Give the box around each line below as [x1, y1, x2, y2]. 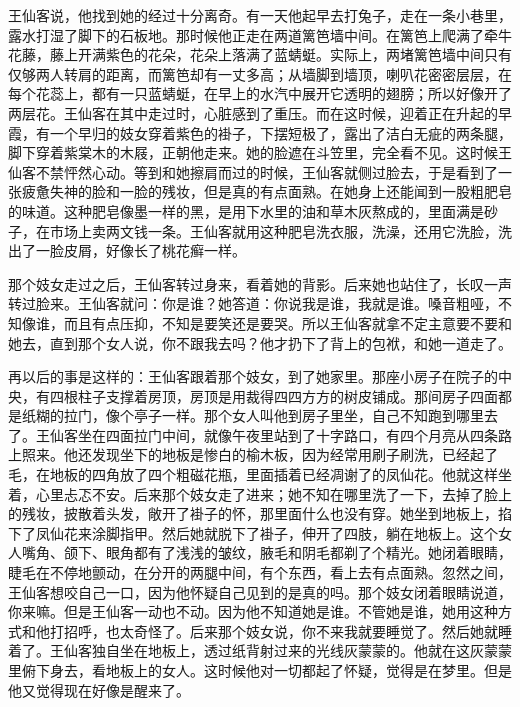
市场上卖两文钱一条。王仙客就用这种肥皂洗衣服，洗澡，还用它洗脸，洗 [49, 220, 512, 241]
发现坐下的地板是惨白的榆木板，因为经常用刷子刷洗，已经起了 [91, 444, 498, 465]
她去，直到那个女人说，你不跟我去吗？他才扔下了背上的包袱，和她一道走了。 [8, 332, 512, 353]
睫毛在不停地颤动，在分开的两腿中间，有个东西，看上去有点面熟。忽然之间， [8, 562, 512, 583]
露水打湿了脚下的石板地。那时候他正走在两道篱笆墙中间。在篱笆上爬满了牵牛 [8, 24, 512, 45]
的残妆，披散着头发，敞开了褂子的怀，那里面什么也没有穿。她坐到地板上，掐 [8, 503, 512, 524]
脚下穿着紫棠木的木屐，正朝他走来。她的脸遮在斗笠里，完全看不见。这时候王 [8, 142, 512, 163]
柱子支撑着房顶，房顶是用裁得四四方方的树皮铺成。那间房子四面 [77, 385, 498, 406]
